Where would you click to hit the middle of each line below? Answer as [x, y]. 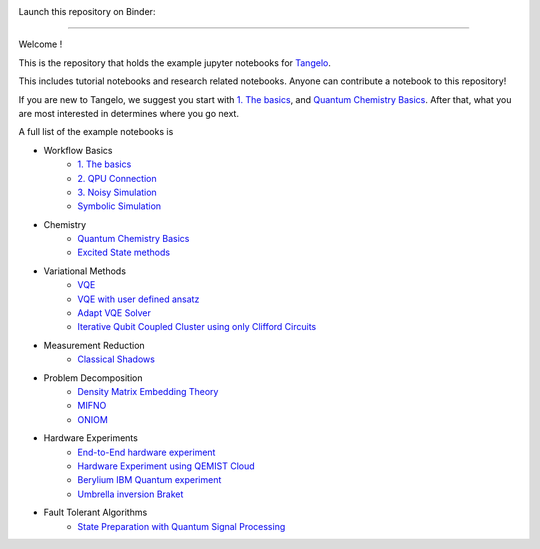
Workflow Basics [78, 150]
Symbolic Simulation [119, 206]
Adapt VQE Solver [114, 313]
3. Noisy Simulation [117, 192]
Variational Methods [85, 271]
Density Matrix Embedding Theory [148, 391]
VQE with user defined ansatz [138, 299]
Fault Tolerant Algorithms [95, 512]
